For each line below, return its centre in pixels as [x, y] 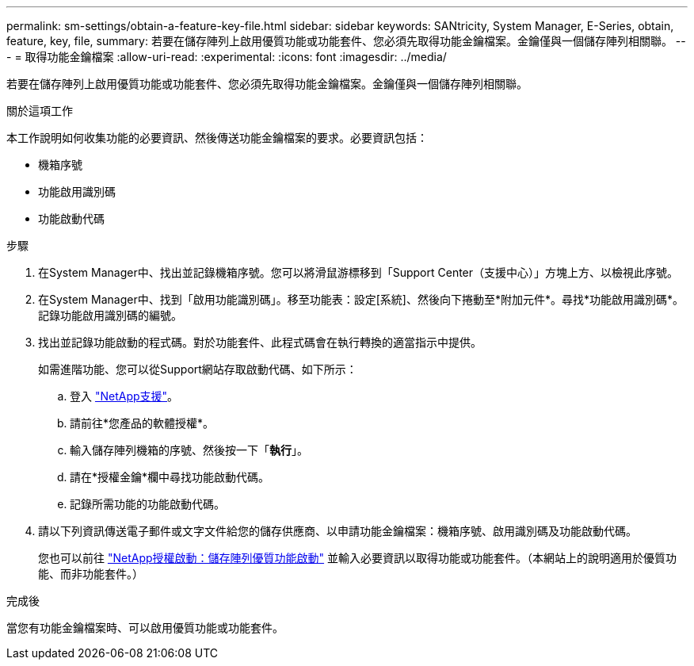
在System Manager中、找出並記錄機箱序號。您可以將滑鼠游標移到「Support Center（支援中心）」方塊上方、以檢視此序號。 [358, 272]
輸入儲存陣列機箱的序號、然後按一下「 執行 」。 [189, 450]
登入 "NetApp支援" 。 [124, 396]
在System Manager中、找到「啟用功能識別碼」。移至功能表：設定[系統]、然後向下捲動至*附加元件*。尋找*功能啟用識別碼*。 [361, 299]
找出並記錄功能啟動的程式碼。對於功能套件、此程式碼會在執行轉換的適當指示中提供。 [260, 342]
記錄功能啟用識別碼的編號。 [110, 315]
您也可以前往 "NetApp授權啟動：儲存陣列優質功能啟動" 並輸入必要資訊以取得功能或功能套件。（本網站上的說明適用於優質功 [358, 558]
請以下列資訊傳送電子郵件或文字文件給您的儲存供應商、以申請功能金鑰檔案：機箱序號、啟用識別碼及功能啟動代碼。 [337, 531]
